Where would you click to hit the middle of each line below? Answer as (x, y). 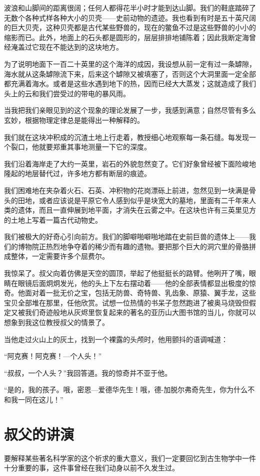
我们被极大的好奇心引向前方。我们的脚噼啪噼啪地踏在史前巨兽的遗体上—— (126, 236)
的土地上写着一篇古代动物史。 (53, 219)
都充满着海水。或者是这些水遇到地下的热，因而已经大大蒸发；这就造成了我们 (130, 84)
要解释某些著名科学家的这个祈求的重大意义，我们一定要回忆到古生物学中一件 (130, 458)
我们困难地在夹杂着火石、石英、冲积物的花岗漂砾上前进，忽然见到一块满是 (126, 190)
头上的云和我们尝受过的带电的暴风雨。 (67, 93)
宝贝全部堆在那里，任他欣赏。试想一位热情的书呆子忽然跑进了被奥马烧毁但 (126, 302)
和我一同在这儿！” (34, 399)
